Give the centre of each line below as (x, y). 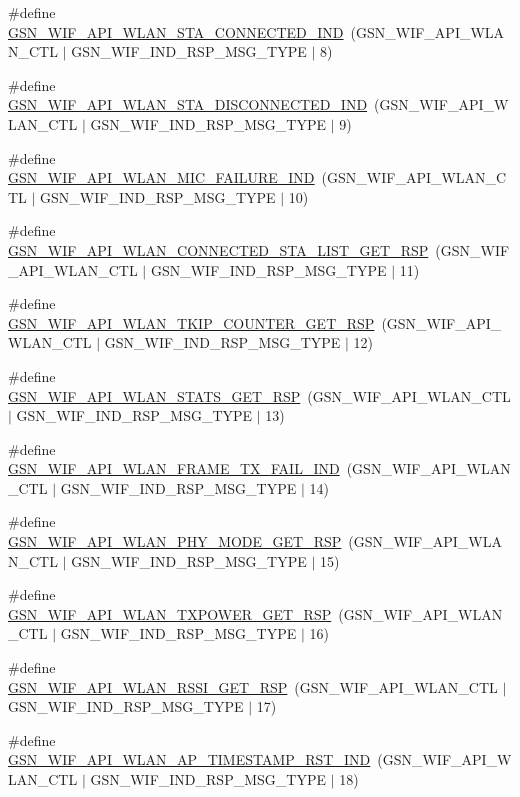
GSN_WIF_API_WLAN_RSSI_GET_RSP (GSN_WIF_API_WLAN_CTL (253, 686)
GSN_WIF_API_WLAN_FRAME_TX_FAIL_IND (174, 468)
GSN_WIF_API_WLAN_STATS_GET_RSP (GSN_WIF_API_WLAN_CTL (259, 395)
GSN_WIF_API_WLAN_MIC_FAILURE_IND (161, 177)
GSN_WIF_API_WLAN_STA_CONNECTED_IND (176, 31)
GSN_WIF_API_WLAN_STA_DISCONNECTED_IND (188, 104)
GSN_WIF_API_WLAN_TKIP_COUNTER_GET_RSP (191, 322)
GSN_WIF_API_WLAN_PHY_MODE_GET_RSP (175, 541)
